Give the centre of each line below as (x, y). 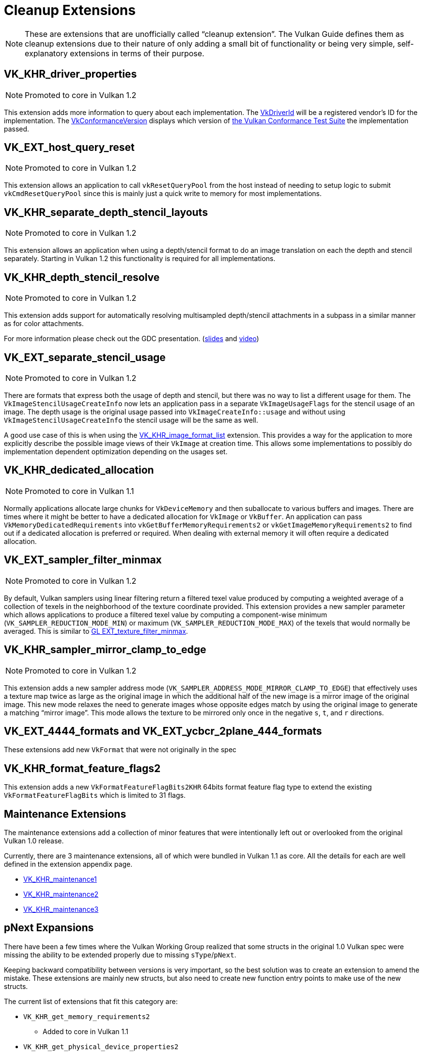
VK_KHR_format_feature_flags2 (82, 768)
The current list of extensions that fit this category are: (91, 1001)
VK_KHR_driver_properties (70, 74)
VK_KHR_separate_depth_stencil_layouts (106, 212)
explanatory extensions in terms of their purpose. (115, 53)
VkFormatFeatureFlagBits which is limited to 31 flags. (95, 795)
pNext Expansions (49, 928)
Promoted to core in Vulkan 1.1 (79, 491)
